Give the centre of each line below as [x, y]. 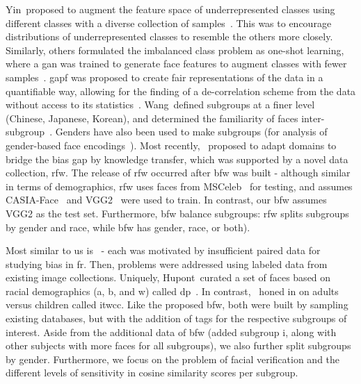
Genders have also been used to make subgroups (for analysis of [191, 132]
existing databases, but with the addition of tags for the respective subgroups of [176, 318]
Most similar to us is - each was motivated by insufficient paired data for [163, 250]
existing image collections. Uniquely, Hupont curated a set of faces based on [168, 277]
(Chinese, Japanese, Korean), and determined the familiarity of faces [152, 118]
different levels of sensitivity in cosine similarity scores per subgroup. [152, 373]
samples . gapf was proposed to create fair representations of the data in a [165, 77]
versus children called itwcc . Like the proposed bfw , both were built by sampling [177, 304]
